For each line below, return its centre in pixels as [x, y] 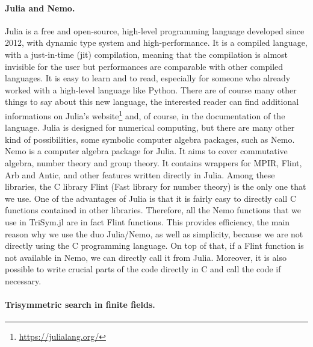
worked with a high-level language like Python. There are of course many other [151, 89]
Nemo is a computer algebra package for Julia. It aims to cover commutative [146, 151]
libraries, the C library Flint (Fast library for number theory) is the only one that [156, 186]
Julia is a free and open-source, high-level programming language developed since [155, 30]
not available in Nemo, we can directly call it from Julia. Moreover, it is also [146, 257]
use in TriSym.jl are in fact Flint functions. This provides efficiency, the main [147, 221]
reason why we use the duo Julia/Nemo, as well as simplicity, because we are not [154, 233]
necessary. [23, 280]
